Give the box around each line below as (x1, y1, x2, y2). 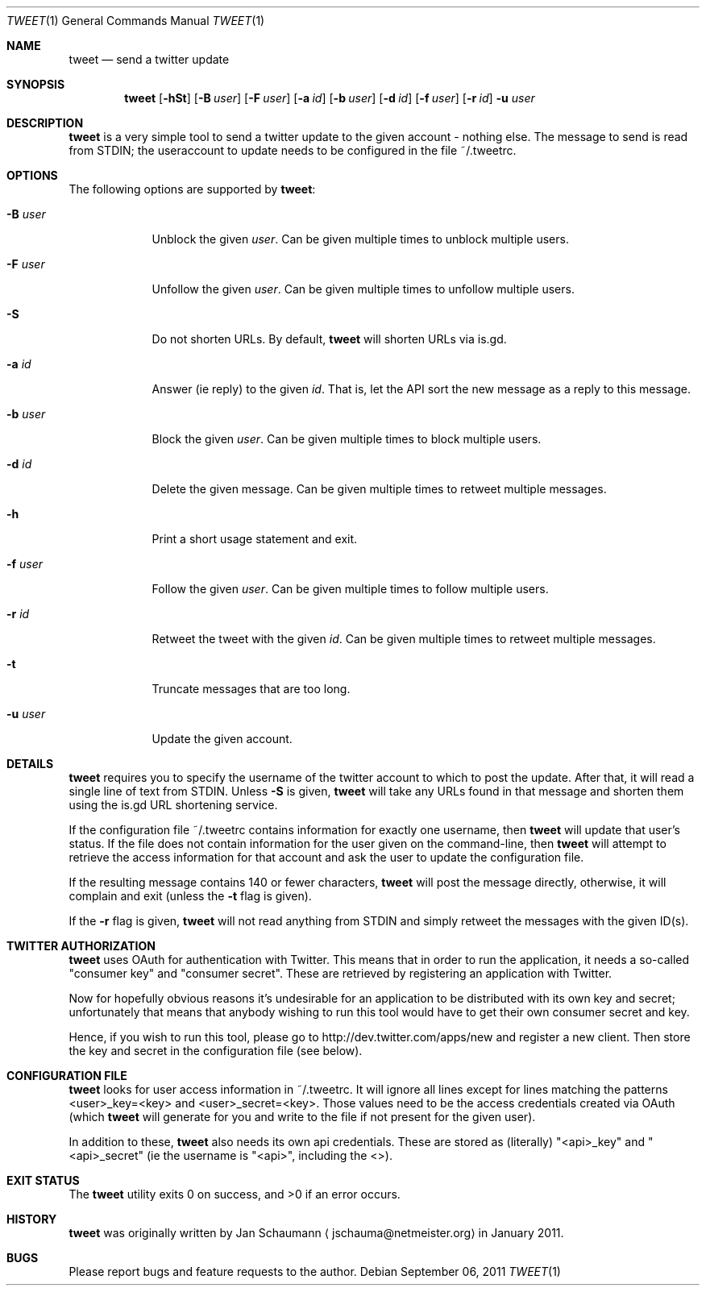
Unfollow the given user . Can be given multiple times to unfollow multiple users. (152, 282, 575, 296)
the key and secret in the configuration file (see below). (69, 1044, 363, 1057)
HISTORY (6, 1212, 57, 1226)
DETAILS (6, 757, 54, 771)
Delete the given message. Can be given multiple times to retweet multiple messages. (152, 482, 607, 496)
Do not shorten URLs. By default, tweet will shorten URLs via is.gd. (152, 332, 507, 346)
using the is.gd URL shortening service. (69, 798, 278, 812)
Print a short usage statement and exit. (152, 532, 358, 546)
